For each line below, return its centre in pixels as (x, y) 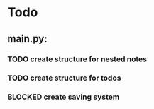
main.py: (27, 39)
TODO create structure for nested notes (77, 59)
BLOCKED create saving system (64, 97)
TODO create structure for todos (64, 78)
